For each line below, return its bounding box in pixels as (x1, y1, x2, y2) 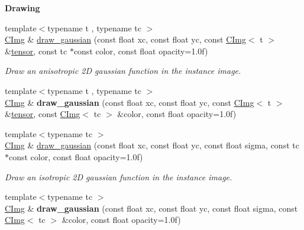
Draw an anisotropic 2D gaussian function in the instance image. (5, 64, 241, 77)
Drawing (5, 2, 40, 14)
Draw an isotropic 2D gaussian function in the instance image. (5, 170, 232, 183)
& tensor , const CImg (5, 108, 80, 120)
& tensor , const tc (5, 44, 67, 57)
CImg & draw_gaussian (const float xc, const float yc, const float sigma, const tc (5, 139, 299, 151)
